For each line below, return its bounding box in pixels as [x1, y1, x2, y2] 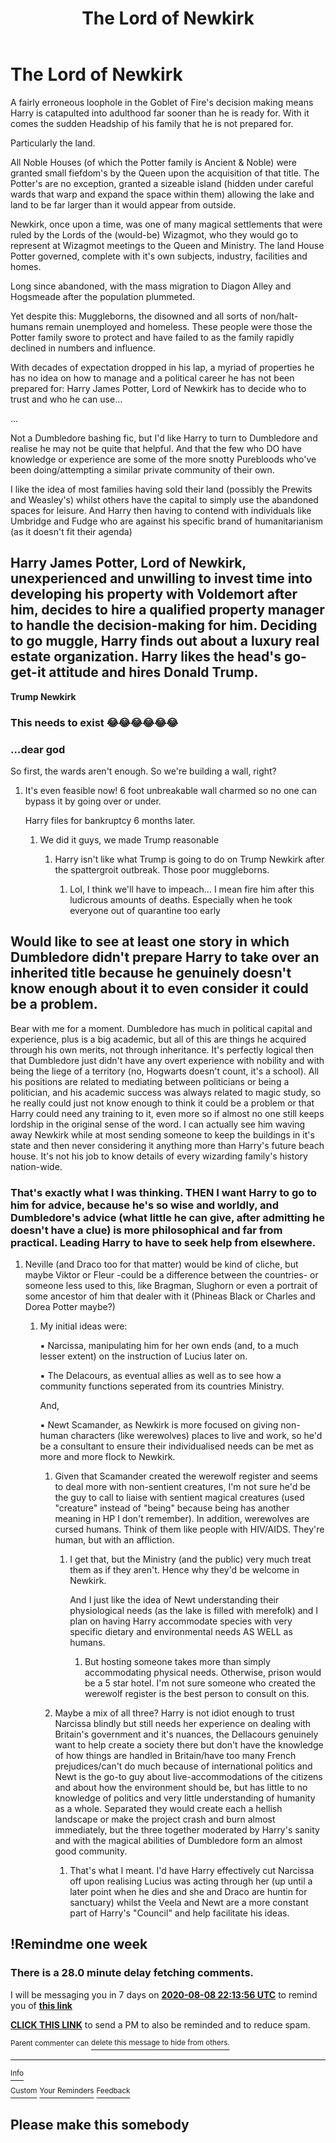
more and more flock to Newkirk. [39, 1451, 176, 1463]
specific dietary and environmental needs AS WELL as [69, 1626, 293, 1638]
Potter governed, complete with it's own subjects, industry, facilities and [10, 250, 308, 262]
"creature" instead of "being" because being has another [54, 1502, 290, 1514]
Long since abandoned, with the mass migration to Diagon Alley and [10, 280, 292, 292]
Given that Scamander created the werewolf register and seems [54, 1470, 318, 1482]
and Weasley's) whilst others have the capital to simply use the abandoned [10, 493, 319, 506]
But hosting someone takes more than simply [84, 1656, 271, 1668]
